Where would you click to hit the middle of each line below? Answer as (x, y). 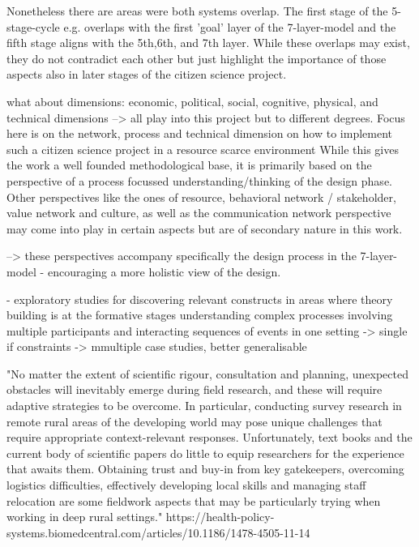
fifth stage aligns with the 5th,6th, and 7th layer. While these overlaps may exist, (208, 43)
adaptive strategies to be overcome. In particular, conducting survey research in (204, 406)
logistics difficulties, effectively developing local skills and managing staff (186, 485)
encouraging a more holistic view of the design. (164, 271)
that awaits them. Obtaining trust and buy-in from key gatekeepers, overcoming (205, 469)
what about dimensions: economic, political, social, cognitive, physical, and (192, 101)
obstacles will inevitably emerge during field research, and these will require (195, 389)
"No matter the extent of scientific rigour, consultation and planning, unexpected (207, 373)
